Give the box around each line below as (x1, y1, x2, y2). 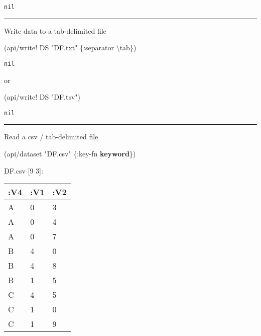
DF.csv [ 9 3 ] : (4, 165, 43, 176)
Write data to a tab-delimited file (4, 25, 106, 36)
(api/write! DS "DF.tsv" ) (4, 92, 80, 102)
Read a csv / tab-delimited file (4, 131, 98, 142)
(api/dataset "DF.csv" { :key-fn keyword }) (4, 148, 136, 158)
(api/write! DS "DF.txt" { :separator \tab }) (4, 42, 137, 53)
